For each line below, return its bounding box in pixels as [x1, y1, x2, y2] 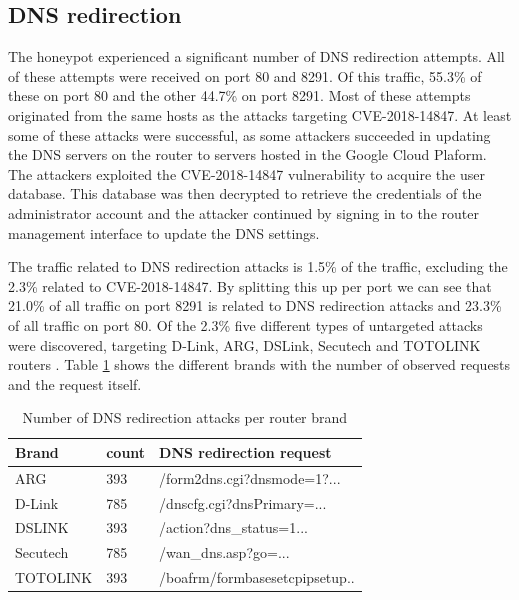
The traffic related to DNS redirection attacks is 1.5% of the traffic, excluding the [8, 256, 508, 277]
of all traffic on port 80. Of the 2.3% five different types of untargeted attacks [8, 314, 483, 335]
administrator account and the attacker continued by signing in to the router [8, 202, 479, 223]
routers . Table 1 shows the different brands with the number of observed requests [8, 354, 511, 375]
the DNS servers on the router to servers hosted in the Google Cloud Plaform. [8, 144, 487, 165]
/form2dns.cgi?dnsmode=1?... [159, 467, 341, 488]
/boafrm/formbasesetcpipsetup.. [159, 567, 355, 588]
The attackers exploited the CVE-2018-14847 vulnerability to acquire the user [8, 163, 485, 184]
